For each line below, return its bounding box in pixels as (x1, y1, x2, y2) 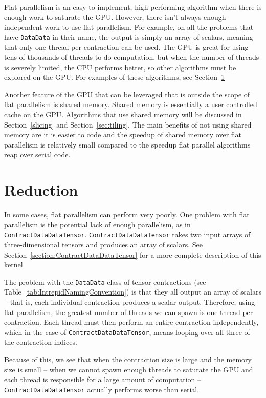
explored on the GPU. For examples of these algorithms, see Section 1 (4, 72, 225, 82)
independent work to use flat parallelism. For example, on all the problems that (4, 22, 254, 32)
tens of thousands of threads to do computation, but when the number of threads (4, 52, 259, 62)
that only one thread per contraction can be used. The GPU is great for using (4, 41, 249, 52)
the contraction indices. (4, 337, 77, 347)
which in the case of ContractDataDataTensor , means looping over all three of (4, 326, 250, 337)
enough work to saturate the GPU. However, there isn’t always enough (4, 11, 226, 22)
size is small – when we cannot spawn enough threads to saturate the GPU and (4, 364, 253, 374)
